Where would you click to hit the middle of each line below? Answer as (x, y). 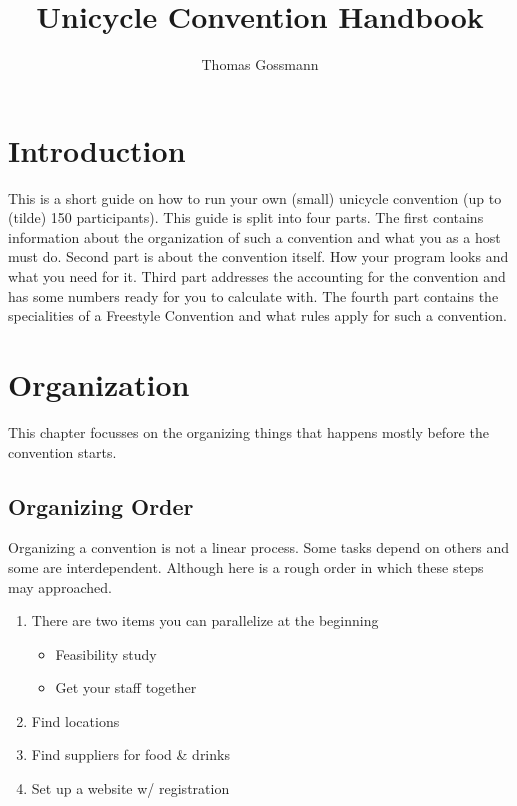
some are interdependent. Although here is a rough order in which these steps (246, 566)
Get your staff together (126, 687)
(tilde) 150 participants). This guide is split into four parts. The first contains (246, 217)
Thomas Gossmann (260, 64)
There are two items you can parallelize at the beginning (205, 620)
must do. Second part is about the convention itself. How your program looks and (258, 256)
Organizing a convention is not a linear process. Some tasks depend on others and (259, 547)
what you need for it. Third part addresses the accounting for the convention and (257, 276)
